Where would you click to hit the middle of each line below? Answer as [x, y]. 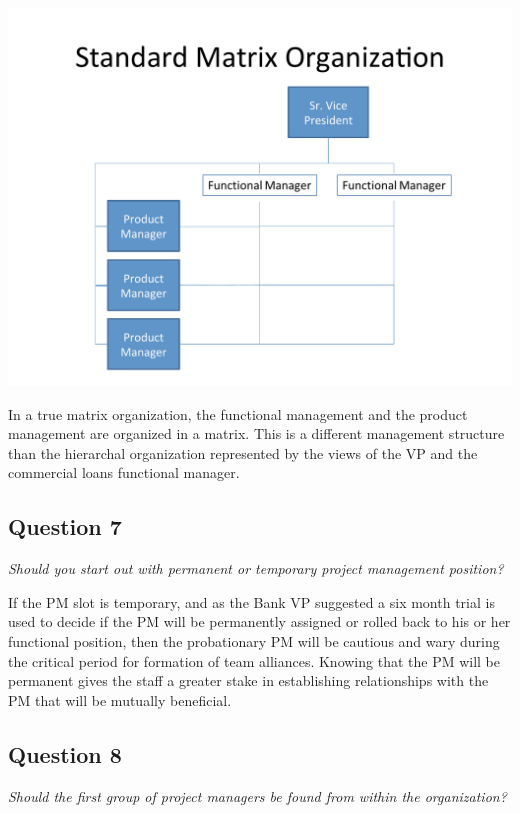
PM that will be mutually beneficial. [120, 699]
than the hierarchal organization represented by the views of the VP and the [243, 452]
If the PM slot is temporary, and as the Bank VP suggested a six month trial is [251, 601]
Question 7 [65, 526]
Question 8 [65, 753]
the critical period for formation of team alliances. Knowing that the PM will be [254, 660]
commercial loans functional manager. [124, 472]
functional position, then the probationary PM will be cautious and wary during [254, 640]
